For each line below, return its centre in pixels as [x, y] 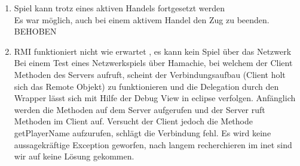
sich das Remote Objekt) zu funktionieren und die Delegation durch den [146, 86]
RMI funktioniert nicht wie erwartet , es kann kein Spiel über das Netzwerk [153, 51]
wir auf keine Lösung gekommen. [74, 156]
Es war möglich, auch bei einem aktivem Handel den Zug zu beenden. [142, 19]
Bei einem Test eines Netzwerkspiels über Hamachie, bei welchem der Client [153, 63]
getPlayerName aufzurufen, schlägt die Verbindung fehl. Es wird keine [143, 132]
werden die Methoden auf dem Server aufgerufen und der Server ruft [140, 109]
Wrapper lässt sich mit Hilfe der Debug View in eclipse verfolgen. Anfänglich [155, 98]
